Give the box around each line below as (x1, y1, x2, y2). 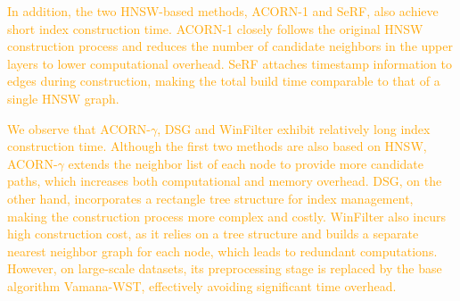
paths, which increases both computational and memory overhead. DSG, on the (7, 171, 442, 190)
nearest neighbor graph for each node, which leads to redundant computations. (7, 241, 438, 260)
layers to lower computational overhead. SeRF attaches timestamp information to (7, 54, 452, 72)
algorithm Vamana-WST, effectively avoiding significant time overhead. (7, 276, 397, 295)
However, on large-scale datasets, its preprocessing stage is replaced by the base (7, 259, 442, 278)
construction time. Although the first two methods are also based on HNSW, (7, 137, 427, 155)
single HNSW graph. (7, 88, 119, 107)
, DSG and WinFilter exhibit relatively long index (157, 119, 431, 138)
